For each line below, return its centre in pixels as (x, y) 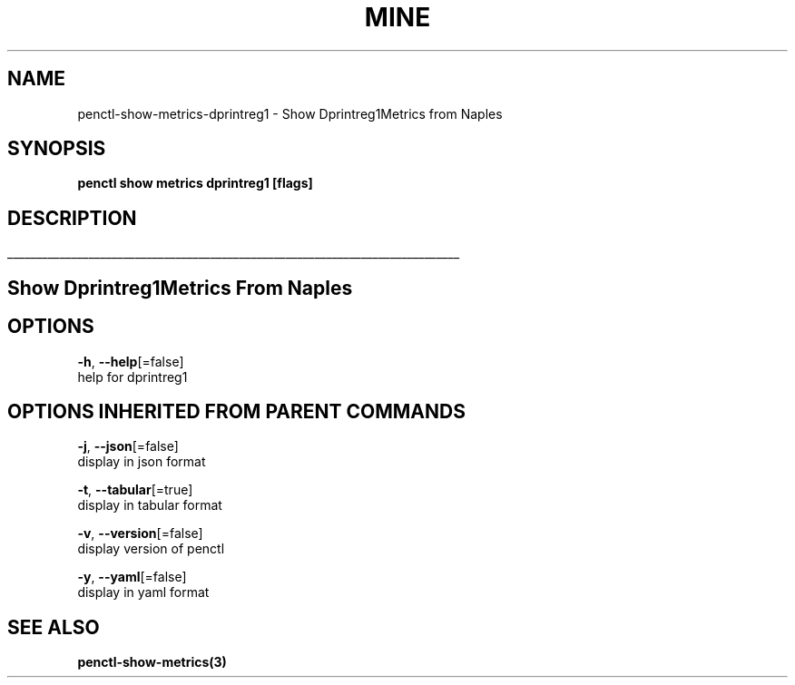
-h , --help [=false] (131, 361)
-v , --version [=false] (140, 533)
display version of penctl (151, 549)
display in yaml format (143, 592)
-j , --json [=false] (128, 446)
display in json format (142, 462)
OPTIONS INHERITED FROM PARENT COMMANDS (236, 411)
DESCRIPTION (72, 218)
